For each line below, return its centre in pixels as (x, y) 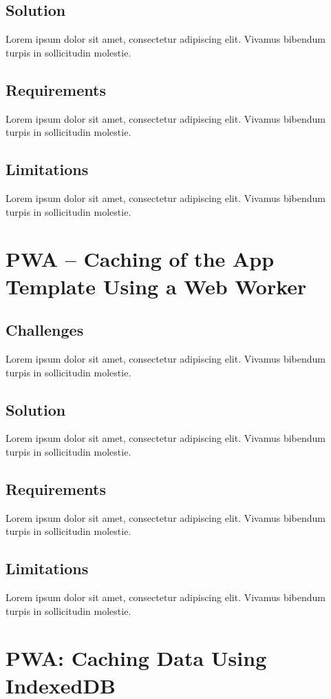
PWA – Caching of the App (140, 259)
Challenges (45, 330)
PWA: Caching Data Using (136, 658)
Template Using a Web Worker (156, 286)
